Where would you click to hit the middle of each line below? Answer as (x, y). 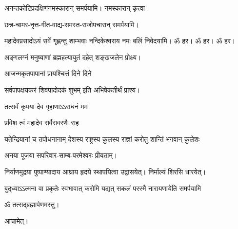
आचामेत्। (17, 220)
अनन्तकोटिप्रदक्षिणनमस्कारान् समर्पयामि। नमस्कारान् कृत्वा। (77, 8)
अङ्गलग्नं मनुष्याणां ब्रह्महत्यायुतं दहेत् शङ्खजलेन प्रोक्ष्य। (73, 57)
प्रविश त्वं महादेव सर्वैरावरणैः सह (42, 123)
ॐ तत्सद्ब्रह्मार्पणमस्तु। (32, 204)
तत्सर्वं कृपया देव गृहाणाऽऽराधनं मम (46, 106)
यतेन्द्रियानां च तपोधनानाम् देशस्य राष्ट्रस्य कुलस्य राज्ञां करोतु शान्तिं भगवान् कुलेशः (102, 139)
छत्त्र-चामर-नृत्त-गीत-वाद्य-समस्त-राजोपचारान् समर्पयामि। (72, 24)
